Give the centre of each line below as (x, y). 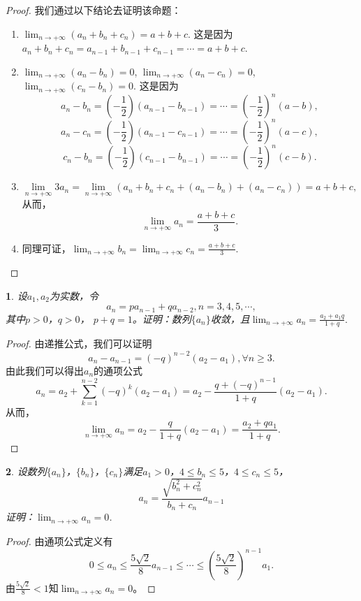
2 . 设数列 (26, 471)
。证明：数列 (162, 318)
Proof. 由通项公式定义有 (59, 541)
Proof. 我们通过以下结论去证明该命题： (94, 10)
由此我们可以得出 (45, 370)
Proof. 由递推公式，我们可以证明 (79, 343)
